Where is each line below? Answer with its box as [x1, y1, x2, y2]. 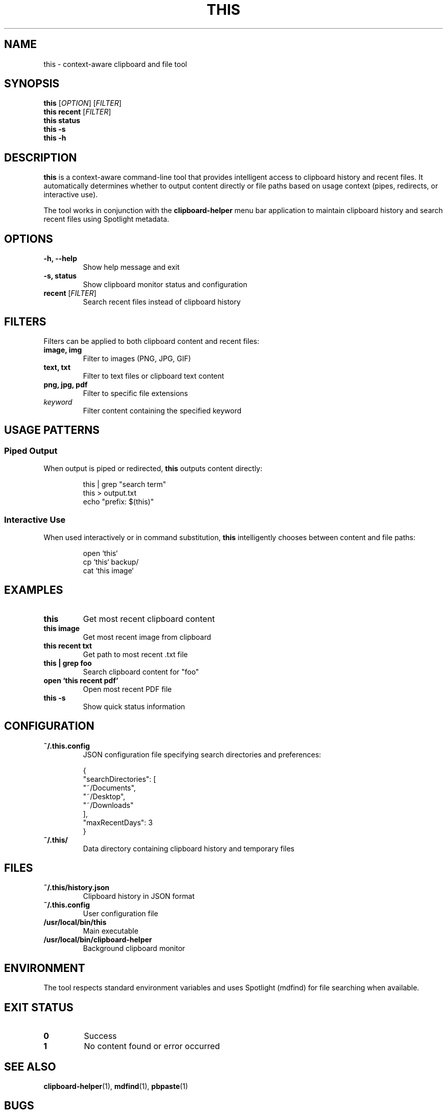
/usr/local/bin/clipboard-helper [43, 935, 152, 944]
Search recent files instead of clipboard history [83, 297, 241, 307]
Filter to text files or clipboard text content [83, 371, 225, 380]
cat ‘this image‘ [83, 566, 134, 575]
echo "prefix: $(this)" [83, 497, 154, 506]
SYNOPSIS [4, 77, 60, 90]
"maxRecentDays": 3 [83, 818, 153, 827]
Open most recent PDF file [83, 684, 172, 693]
